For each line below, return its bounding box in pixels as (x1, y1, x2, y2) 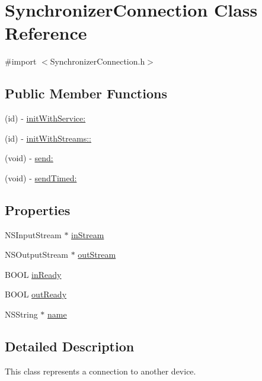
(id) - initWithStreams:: (5, 132, 91, 144)
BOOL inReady (5, 268, 62, 280)
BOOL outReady (5, 288, 67, 300)
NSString (5, 308, 38, 321)
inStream (71, 228, 104, 241)
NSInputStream (5, 228, 62, 241)
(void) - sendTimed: (5, 171, 77, 184)
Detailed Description (5, 337, 135, 356)
